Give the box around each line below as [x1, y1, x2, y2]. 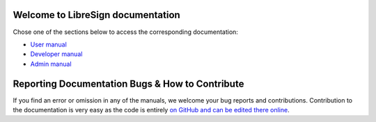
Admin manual [30, 60, 72, 68]
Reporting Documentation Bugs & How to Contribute [13, 78, 244, 89]
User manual [30, 40, 68, 49]
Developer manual [30, 50, 83, 58]
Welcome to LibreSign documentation [13, 9, 180, 21]
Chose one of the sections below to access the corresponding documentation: [13, 28, 238, 36]
